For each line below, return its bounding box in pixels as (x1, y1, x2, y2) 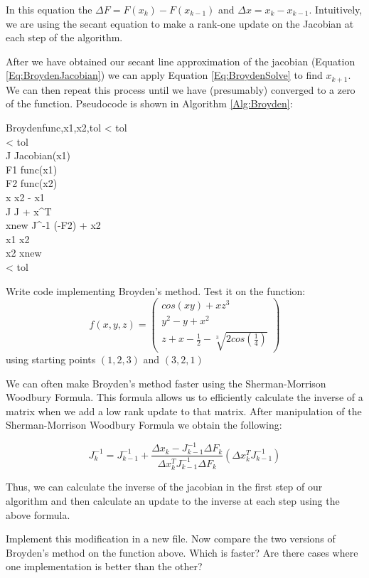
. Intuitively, (309, 2, 363, 16)
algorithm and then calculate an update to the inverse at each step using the (6, 493, 340, 508)
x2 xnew (6, 245, 42, 260)
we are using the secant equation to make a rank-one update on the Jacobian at (6, 16, 354, 31)
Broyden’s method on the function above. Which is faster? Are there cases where (6, 545, 358, 560)
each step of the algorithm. (6, 30, 123, 45)
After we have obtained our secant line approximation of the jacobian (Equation (6, 53, 355, 68)
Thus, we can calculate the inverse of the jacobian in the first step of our (6, 479, 323, 494)
